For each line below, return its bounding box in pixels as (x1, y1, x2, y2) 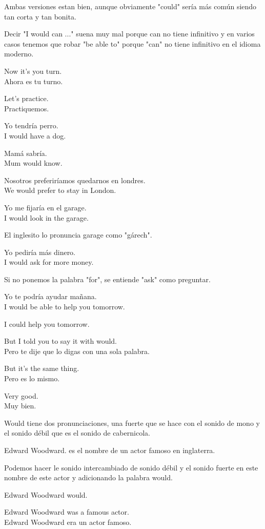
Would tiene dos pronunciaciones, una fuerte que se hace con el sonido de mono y (4, 417, 260, 428)
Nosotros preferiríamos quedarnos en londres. (4, 174, 146, 185)
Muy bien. (4, 400, 36, 411)
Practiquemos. (4, 103, 49, 113)
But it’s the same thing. (4, 363, 79, 374)
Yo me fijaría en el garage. (4, 202, 87, 212)
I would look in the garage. (4, 212, 89, 223)
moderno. (4, 48, 34, 59)
